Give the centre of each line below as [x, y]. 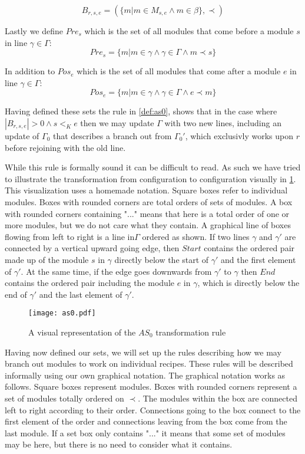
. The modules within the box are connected [218, 398]
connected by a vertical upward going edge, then [92, 248]
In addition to [30, 71]
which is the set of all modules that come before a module [189, 31]
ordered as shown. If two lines [196, 236]
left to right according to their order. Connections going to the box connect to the [153, 409]
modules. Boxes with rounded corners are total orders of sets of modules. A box [149, 201]
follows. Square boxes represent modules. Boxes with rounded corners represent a [151, 386]
